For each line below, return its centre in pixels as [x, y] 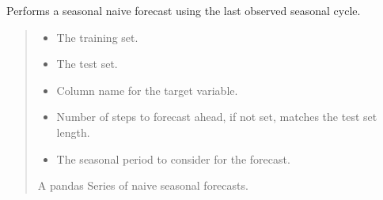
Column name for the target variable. [147, 90]
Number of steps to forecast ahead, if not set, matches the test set [217, 117]
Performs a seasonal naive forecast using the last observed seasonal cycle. [184, 10]
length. [73, 132]
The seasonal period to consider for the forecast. [173, 158]
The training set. [97, 37]
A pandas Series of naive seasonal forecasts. [143, 185]
